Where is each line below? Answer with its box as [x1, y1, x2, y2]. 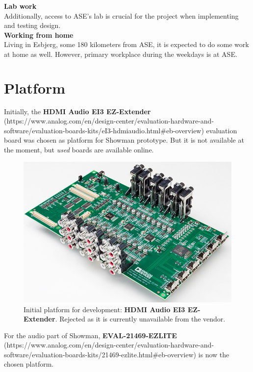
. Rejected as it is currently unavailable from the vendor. [55, 314, 226, 324]
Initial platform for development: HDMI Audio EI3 [24, 304, 185, 314]
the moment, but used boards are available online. [4, 145, 154, 155]
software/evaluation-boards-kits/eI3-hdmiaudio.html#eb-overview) [4, 125, 204, 135]
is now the [198, 349, 229, 359]
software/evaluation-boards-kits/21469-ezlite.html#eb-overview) [4, 349, 196, 359]
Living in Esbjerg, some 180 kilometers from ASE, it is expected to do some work [4, 39, 249, 50]
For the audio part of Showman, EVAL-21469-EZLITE [4, 330, 177, 340]
